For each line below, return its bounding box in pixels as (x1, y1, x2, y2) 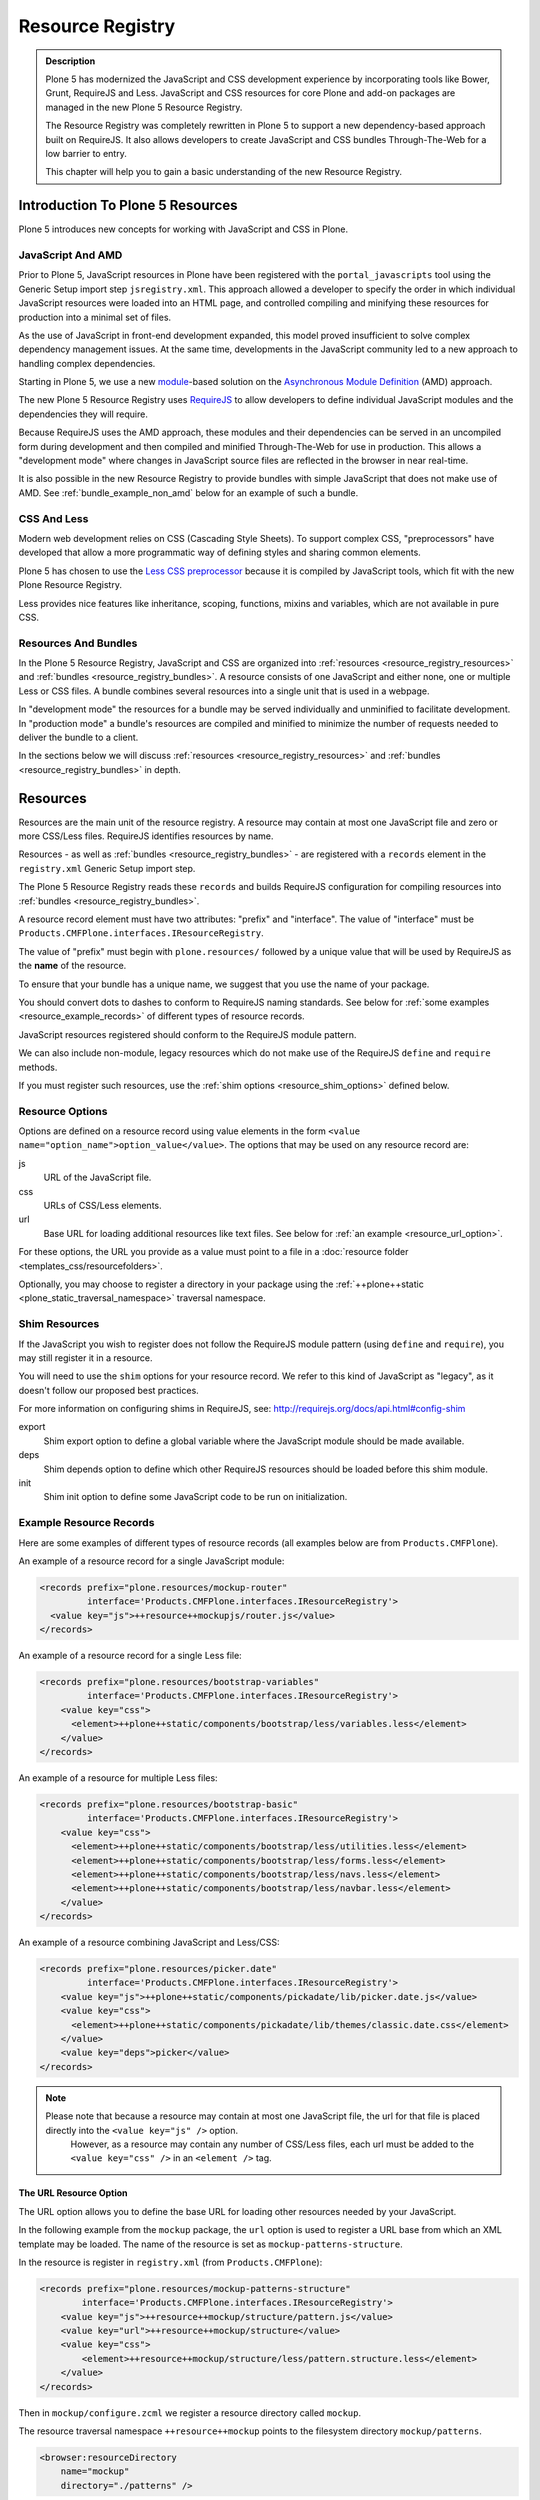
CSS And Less (18, 511, 89, 525)
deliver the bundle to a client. (18, 731, 139, 743)
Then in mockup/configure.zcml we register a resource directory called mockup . (18, 2406, 362, 2419)
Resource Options (18, 1104, 108, 1118)
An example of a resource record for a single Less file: (18, 1650, 242, 1662)
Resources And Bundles (18, 636, 138, 650)
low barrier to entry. (45, 147, 127, 159)
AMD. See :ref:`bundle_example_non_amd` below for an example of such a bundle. (18, 486, 359, 499)
